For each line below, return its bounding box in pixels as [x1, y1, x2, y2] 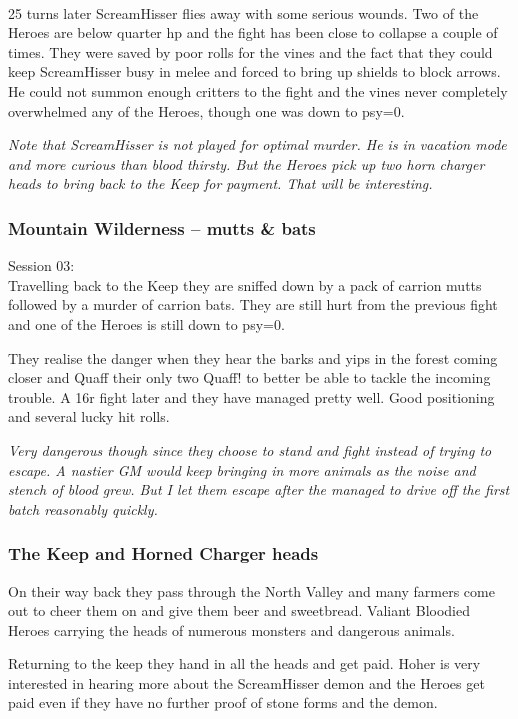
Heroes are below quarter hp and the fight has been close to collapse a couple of [8, 22, 498, 43]
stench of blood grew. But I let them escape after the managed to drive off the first [8, 479, 510, 500]
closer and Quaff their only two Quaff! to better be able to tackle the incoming [8, 367, 491, 388]
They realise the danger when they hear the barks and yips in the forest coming [8, 347, 498, 368]
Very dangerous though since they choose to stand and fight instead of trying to [8, 439, 492, 460]
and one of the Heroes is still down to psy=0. [8, 313, 285, 334]
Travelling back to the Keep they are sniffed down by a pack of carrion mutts [8, 274, 482, 295]
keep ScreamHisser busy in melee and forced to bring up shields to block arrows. [8, 61, 501, 82]
